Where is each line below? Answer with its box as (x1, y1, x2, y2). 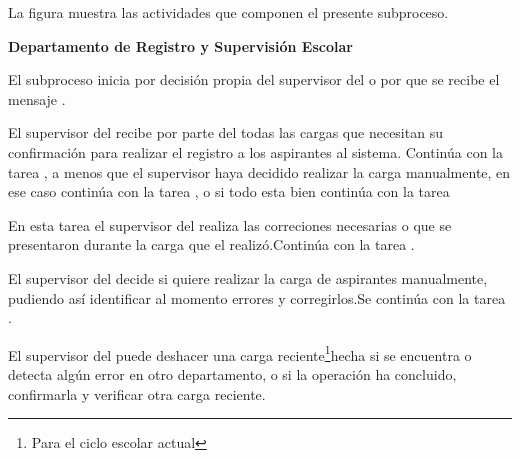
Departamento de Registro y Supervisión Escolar (8, 35, 353, 56)
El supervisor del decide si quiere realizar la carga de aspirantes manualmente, (8, 267, 488, 288)
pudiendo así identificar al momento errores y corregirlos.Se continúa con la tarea (8, 287, 506, 308)
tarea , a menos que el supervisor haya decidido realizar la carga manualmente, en (8, 161, 511, 182)
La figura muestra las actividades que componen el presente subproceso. (8, 2, 449, 22)
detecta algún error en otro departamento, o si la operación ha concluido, (8, 363, 457, 384)
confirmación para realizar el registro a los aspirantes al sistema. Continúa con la (8, 141, 503, 162)
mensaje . (8, 88, 66, 109)
